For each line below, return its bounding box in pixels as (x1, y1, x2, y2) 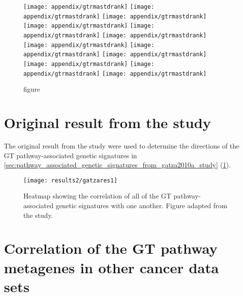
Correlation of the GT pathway (4, 238, 218, 258)
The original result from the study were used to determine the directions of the (4, 140, 240, 150)
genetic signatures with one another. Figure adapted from (55, 200, 227, 210)
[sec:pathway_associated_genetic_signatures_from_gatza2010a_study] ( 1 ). (4, 160, 231, 170)
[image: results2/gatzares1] (23, 177, 118, 184)
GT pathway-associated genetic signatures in (4, 150, 137, 160)
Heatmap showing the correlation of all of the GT (23, 191, 172, 201)
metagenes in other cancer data (4, 257, 219, 277)
